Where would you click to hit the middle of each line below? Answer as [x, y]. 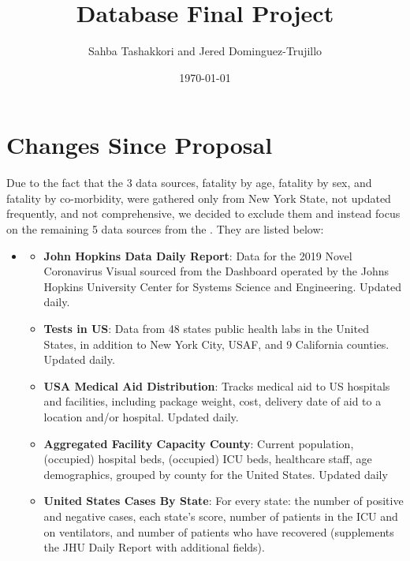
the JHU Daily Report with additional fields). [154, 547]
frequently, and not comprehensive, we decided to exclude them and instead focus [203, 213]
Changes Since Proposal [140, 145]
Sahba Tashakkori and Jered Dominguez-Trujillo [205, 51]
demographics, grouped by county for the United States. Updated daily [216, 474]
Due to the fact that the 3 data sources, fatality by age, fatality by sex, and [189, 183]
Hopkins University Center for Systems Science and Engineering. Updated [222, 286]
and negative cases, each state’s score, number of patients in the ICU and [221, 516]
